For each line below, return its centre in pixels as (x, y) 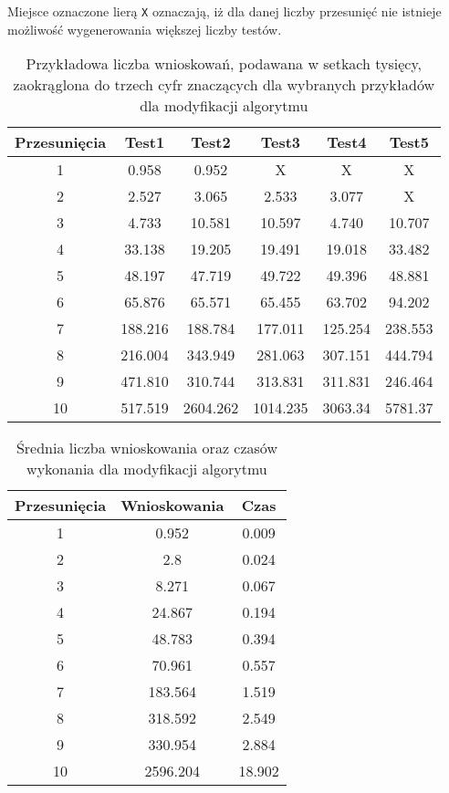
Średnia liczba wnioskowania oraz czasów (146, 448)
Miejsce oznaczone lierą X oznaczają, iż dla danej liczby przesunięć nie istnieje (224, 11)
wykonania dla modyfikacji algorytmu (147, 469)
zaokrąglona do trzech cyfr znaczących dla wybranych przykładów (224, 85)
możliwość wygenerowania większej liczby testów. (145, 29)
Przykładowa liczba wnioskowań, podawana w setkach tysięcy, (224, 64)
